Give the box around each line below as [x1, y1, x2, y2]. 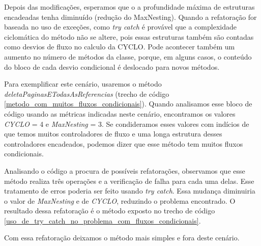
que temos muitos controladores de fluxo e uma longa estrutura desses [4, 128, 222, 139]
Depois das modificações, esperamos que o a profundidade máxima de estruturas [4, 2, 255, 12]
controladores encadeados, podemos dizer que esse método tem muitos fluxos [4, 138, 243, 149]
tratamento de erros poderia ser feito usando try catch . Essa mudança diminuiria [4, 185, 255, 196]
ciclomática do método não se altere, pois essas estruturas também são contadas [4, 31, 254, 42]
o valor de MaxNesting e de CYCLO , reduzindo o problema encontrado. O [4, 195, 236, 206]
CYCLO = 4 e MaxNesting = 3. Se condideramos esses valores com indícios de [4, 118, 249, 129]
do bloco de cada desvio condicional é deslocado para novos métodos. [4, 61, 220, 72]
